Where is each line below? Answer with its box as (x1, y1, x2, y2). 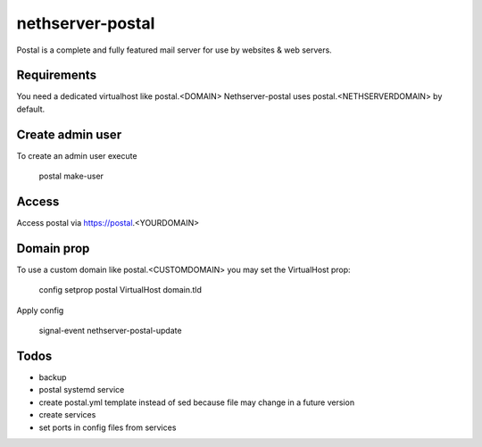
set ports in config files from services (38, 422, 177, 433)
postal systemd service (38, 385, 125, 395)
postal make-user (38, 170, 104, 182)
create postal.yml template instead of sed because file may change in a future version (38, 397, 355, 408)
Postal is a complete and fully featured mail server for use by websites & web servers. (16, 45, 332, 55)
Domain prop (16, 241, 90, 256)
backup (38, 372, 67, 383)
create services (38, 410, 96, 420)
